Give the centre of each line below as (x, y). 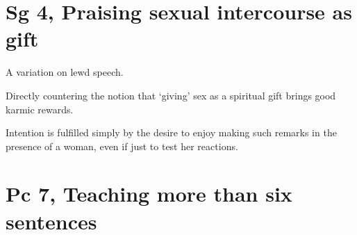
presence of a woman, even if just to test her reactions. (122, 146)
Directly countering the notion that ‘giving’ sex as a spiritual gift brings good (171, 95)
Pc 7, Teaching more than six (149, 194)
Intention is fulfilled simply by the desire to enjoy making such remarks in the (171, 132)
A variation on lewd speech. (65, 72)
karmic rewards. (40, 109)
